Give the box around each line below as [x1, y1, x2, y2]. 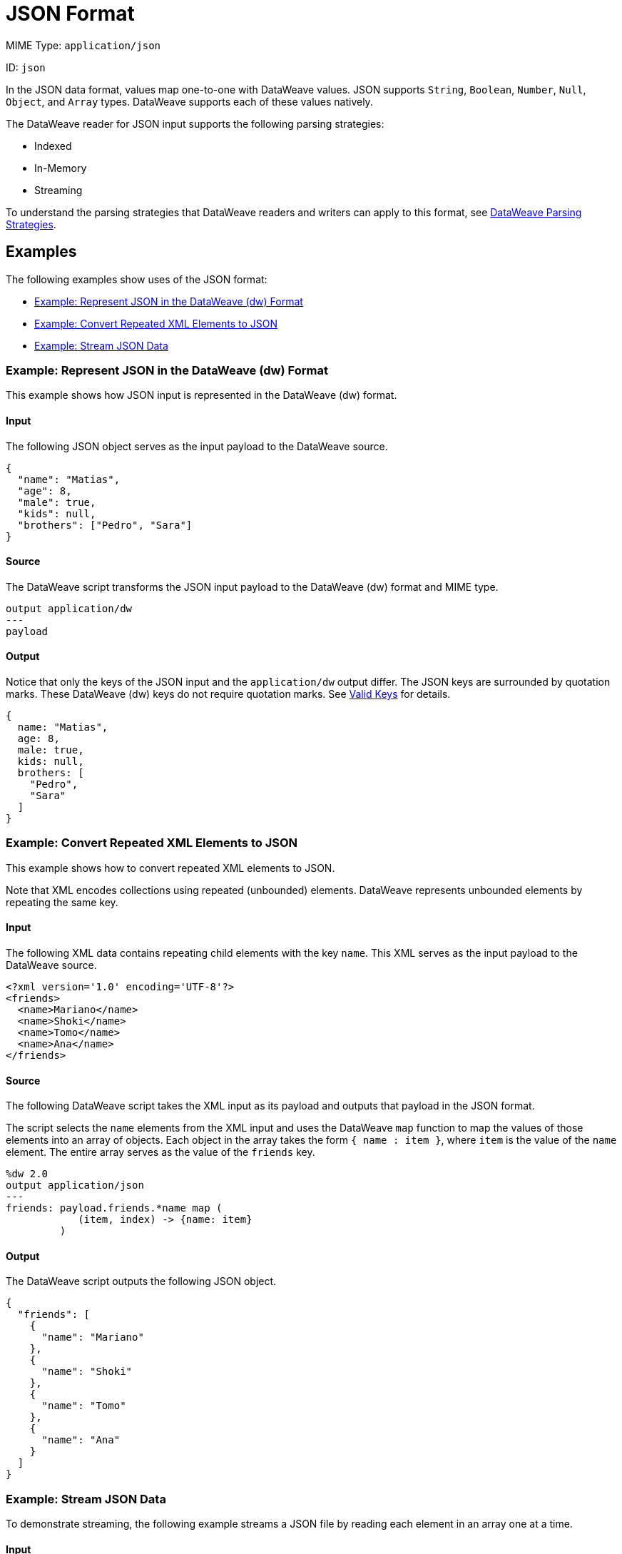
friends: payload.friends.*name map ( [6, 1202, 223, 1214]
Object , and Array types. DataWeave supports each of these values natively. [6, 95, 373, 108]
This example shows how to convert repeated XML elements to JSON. [6, 861, 335, 874]
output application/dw [6, 602, 133, 614]
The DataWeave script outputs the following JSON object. [6, 1275, 277, 1288]
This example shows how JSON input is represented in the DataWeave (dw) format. [6, 389, 397, 402]
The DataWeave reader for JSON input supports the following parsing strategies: [6, 117, 384, 130]
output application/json [6, 1179, 144, 1192]
